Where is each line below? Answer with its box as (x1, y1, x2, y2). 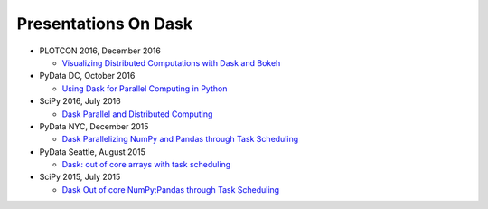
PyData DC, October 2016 (39, 71, 136, 81)
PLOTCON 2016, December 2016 (39, 45, 162, 56)
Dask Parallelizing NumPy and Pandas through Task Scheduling (61, 134, 299, 145)
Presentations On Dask (16, 14, 193, 33)
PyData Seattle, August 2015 (39, 146, 146, 157)
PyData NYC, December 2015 (39, 120, 149, 131)
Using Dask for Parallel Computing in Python (61, 82, 228, 94)
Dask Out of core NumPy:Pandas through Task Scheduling (61, 184, 280, 195)
